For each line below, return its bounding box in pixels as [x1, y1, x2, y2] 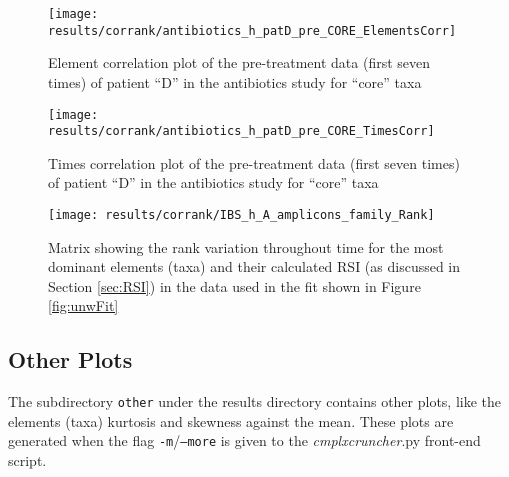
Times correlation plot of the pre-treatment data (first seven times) [48, 152, 460, 173]
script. [8, 450, 47, 471]
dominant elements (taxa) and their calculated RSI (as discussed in [48, 256, 461, 277]
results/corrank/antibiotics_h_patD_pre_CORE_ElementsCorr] [48, 23, 457, 38]
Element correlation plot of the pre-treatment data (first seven [48, 52, 431, 73]
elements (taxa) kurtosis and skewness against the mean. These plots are [8, 410, 454, 431]
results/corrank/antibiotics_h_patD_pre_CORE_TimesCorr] [48, 124, 435, 139]
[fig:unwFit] [48, 295, 119, 316]
